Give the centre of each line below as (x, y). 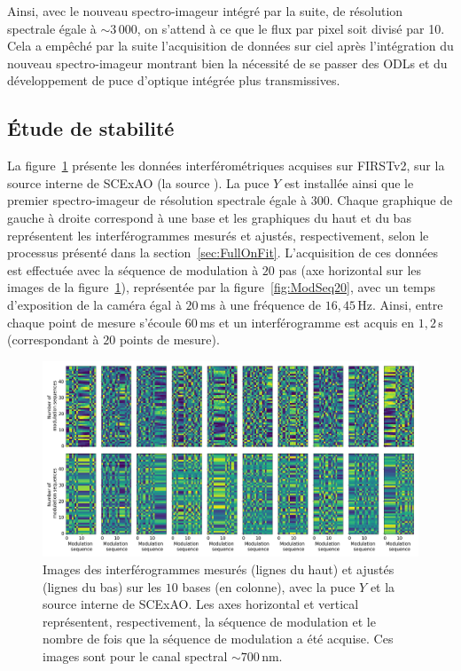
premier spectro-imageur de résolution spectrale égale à (157, 200)
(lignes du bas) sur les (102, 586)
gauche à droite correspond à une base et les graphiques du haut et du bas (209, 217)
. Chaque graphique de (391, 200)
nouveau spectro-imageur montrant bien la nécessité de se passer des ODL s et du (227, 63)
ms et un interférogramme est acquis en (307, 322)
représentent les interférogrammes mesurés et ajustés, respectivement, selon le (218, 235)
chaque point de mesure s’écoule (94, 322)
